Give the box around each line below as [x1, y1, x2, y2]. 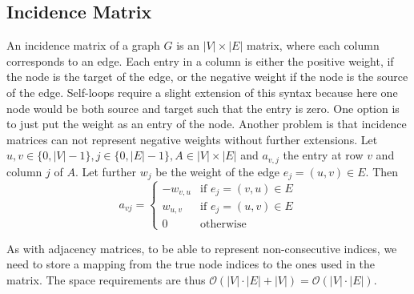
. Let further [74, 163, 137, 179]
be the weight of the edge [155, 163, 279, 179]
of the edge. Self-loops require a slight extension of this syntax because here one [6, 83, 398, 100]
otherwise [200, 218, 247, 230]
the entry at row [283, 147, 364, 163]
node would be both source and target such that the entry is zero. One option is [6, 99, 400, 116]
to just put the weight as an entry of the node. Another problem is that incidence [6, 115, 407, 132]
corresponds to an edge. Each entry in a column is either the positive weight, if [6, 52, 394, 69]
